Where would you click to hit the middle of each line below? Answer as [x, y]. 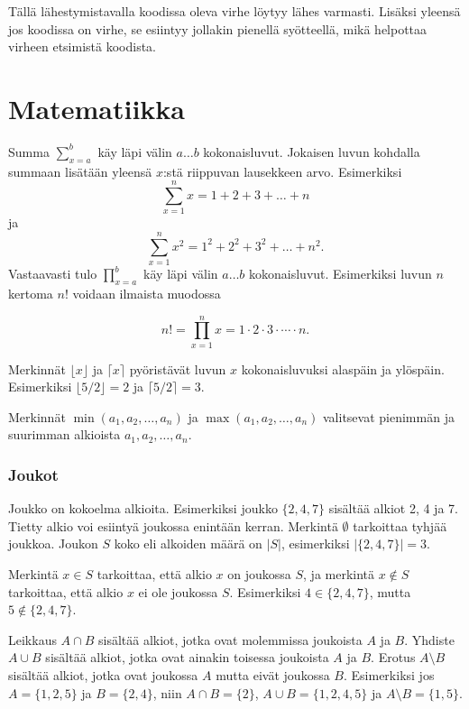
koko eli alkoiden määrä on [188, 543]
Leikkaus [32, 639]
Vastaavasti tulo [53, 274]
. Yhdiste [429, 639]
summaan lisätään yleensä [80, 171]
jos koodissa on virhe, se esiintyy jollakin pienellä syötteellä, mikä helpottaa [218, 28]
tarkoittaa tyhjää [400, 525]
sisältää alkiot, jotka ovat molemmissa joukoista [230, 639]
